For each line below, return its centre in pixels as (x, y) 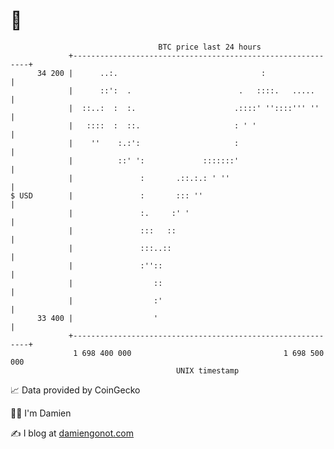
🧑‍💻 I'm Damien (41, 413)
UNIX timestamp (207, 370)
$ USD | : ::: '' (106, 195)
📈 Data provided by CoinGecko (75, 390)
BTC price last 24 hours (210, 47)
